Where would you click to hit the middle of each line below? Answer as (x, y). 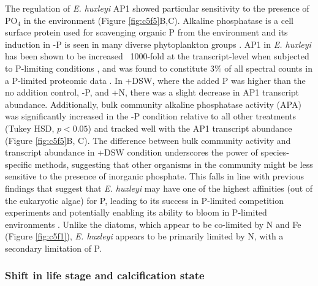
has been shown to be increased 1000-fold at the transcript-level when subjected (157, 56)
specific (19, 164)
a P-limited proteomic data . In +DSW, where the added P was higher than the (155, 80)
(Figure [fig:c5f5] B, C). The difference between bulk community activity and (148, 140)
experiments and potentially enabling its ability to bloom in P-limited (136, 212)
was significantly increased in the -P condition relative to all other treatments (151, 116)
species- (275, 152)
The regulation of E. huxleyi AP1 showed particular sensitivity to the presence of (157, 8)
